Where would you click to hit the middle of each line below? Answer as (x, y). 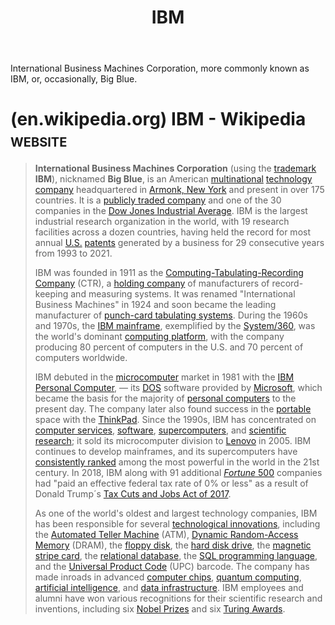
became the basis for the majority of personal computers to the (165, 398)
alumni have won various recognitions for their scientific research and (178, 598)
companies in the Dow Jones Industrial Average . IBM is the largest (171, 211)
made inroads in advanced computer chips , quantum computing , (168, 577)
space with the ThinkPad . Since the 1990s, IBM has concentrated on (175, 420)
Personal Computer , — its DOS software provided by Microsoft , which (178, 388)
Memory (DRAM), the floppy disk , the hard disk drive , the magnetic (173, 545)
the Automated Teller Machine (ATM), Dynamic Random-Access (166, 535)
